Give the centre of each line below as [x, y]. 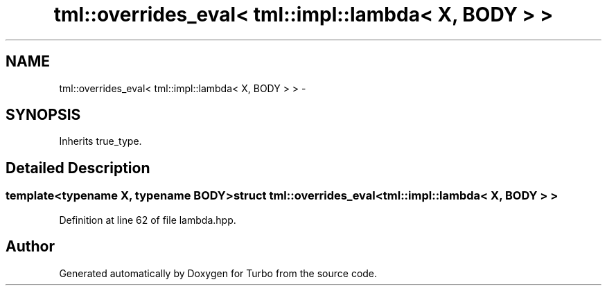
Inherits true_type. [100, 141]
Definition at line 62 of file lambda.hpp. [148, 220]
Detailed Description [78, 168]
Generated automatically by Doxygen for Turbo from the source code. [218, 273]
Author [30, 247]
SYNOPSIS [43, 115]
